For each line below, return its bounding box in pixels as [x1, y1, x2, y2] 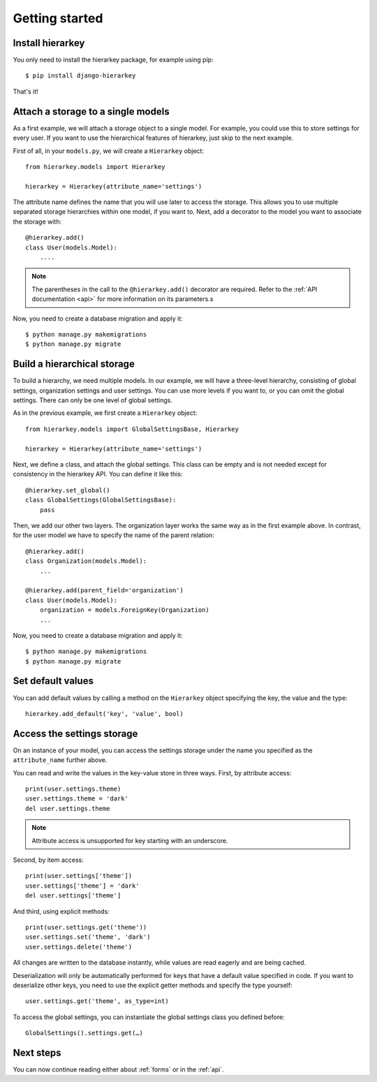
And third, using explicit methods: [13, 907, 110, 915]
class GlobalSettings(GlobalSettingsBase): [25, 496, 177, 504]
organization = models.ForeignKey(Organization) [39, 606, 209, 614]
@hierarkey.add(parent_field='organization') [25, 587, 184, 594]
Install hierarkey [13, 37, 85, 49]
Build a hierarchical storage [13, 358, 135, 370]
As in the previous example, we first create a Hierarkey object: [13, 409, 198, 417]
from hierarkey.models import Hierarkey [25, 163, 165, 170]
